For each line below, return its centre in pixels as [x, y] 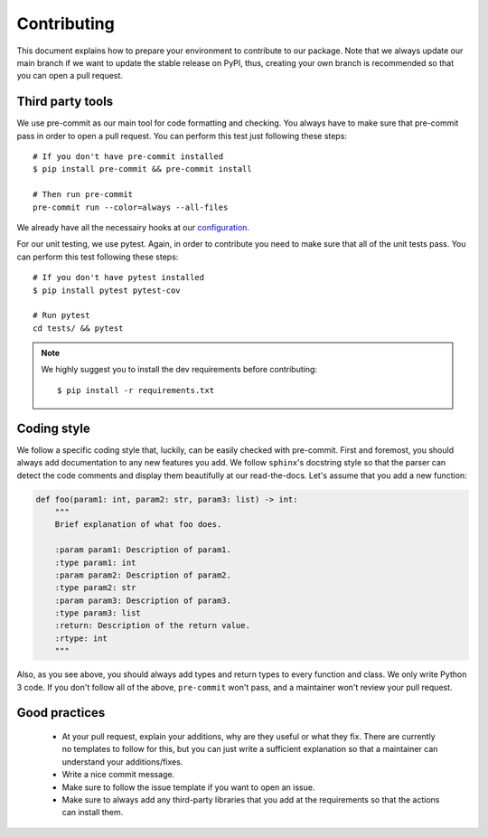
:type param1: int [95, 562]
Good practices [61, 713]
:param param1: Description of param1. [143, 550]
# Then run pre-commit [83, 195]
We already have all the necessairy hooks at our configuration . [133, 227]
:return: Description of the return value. [152, 625]
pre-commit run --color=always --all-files [131, 207]
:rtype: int [81, 638]
